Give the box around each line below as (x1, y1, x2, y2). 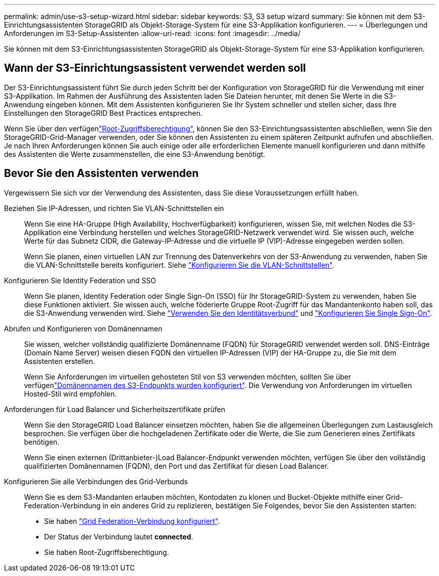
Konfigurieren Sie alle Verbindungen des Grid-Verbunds (4, 477, 188, 486)
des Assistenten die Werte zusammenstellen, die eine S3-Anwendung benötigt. (4, 149, 266, 158)
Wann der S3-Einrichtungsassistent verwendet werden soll (4, 62, 306, 75)
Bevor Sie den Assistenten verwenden (4, 167, 199, 180)
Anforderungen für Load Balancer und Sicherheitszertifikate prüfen (4, 405, 226, 414)
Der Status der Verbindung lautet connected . (44, 532, 193, 541)
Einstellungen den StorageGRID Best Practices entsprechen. (4, 108, 202, 117)
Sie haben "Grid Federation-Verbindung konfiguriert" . (44, 516, 220, 525)
